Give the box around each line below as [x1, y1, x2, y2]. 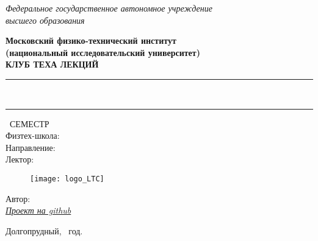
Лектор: [5, 153, 34, 166]
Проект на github [5, 204, 71, 217]
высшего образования [5, 13, 85, 26]
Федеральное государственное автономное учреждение [5, 2, 212, 14]
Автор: [5, 192, 31, 204]
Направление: [5, 141, 56, 153]
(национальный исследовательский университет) [5, 46, 200, 58]
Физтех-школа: [5, 129, 60, 142]
